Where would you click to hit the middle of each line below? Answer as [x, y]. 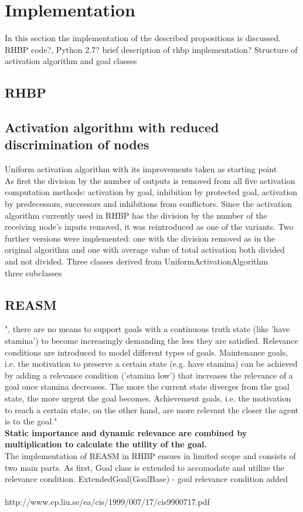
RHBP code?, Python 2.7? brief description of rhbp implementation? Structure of [151, 49]
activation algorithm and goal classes [71, 61]
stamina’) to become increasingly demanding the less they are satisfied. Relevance [151, 341]
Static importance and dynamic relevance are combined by [126, 432]
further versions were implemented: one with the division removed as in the [140, 238]
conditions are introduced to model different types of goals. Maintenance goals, [147, 352]
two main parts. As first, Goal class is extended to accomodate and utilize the [144, 467]
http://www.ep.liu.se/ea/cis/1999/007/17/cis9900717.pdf [107, 502]
